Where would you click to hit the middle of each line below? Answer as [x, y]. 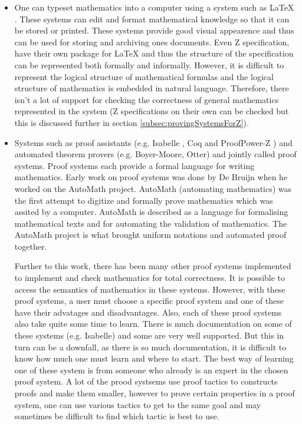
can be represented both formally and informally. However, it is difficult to [149, 64]
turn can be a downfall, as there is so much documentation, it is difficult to [150, 347]
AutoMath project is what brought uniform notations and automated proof [150, 235]
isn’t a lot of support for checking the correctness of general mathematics [147, 99]
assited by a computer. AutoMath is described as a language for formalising [151, 212]
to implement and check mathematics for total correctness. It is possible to [150, 278]
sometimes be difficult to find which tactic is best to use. [117, 416]
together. [31, 246]
